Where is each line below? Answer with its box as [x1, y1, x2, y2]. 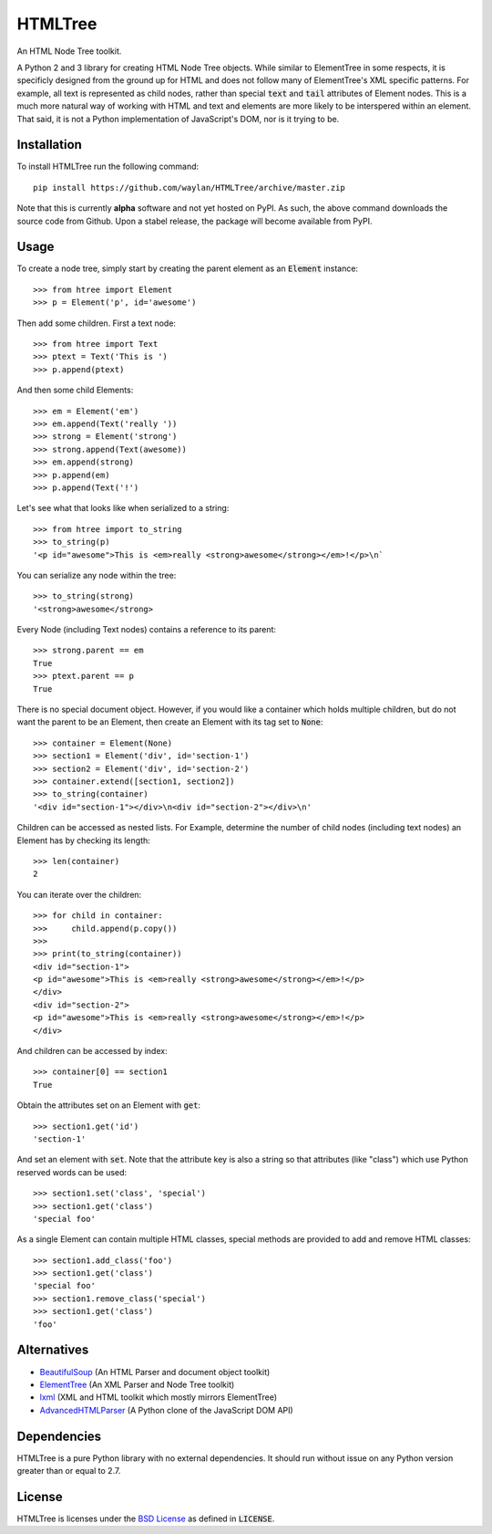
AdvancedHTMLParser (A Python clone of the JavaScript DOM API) [39, 1404, 293, 1415]
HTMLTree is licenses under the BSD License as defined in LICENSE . [16, 1513, 275, 1524]
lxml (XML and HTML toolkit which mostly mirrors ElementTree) [39, 1392, 278, 1403]
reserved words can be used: [16, 1166, 128, 1177]
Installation [16, 137, 82, 152]
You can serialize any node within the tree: [16, 569, 177, 580]
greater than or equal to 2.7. [16, 1466, 121, 1477]
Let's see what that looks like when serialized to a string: [16, 503, 230, 514]
